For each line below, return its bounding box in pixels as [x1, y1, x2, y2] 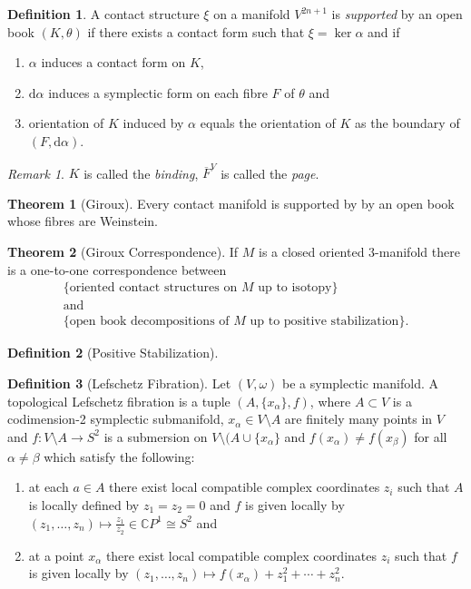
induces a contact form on [41, 53, 186, 72]
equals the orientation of [200, 113, 336, 133]
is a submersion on [103, 427, 208, 446]
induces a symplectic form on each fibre [48, 83, 268, 102]
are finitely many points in [284, 409, 433, 428]
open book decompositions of [69, 315, 230, 329]
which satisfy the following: [44, 447, 195, 466]
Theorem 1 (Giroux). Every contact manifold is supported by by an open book [7, 193, 455, 212]
